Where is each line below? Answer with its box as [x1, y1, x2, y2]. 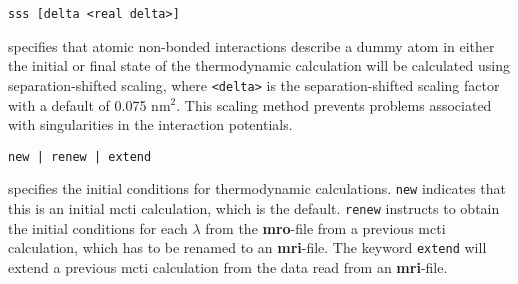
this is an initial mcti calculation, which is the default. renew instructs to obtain [8, 198, 500, 218]
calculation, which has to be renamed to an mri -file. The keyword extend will [8, 237, 487, 258]
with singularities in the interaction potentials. [8, 114, 293, 135]
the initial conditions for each [8, 217, 188, 238]
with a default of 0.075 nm [8, 94, 171, 115]
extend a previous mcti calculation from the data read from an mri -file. [8, 256, 448, 277]
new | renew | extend [8, 149, 152, 164]
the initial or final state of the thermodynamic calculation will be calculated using [8, 55, 510, 76]
